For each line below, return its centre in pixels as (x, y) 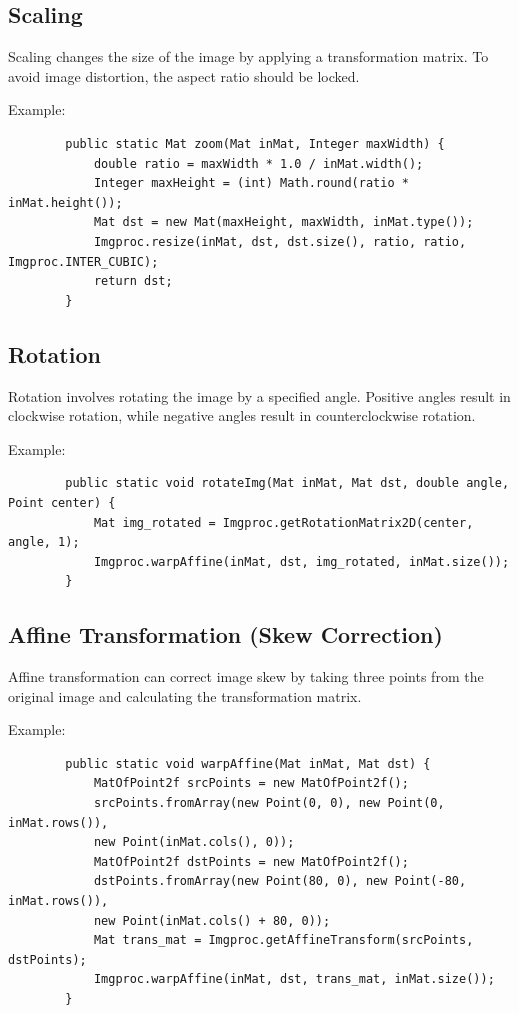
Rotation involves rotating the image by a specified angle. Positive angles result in (259, 395)
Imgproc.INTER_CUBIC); (83, 261)
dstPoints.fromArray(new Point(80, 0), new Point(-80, (280, 881)
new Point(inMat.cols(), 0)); (194, 842)
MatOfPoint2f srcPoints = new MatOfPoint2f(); (251, 783)
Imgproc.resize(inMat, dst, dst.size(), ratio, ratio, (280, 241)
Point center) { (62, 502)
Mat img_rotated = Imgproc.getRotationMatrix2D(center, (283, 522)
